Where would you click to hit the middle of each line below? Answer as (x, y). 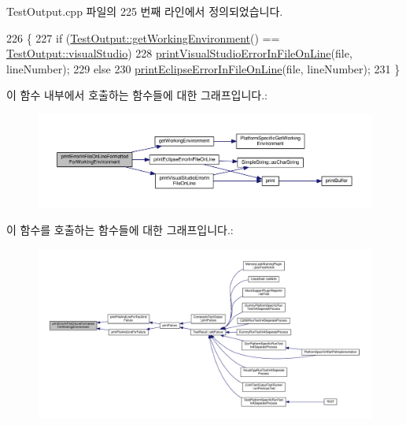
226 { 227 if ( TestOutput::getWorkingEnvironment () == (143, 37)
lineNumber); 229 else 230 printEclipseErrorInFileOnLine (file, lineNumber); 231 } (203, 68)
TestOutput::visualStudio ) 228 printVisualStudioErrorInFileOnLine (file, (179, 53)
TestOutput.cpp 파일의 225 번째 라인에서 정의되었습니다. (145, 11)
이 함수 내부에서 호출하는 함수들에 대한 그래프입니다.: (137, 95)
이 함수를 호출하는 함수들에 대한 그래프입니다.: (120, 230)
